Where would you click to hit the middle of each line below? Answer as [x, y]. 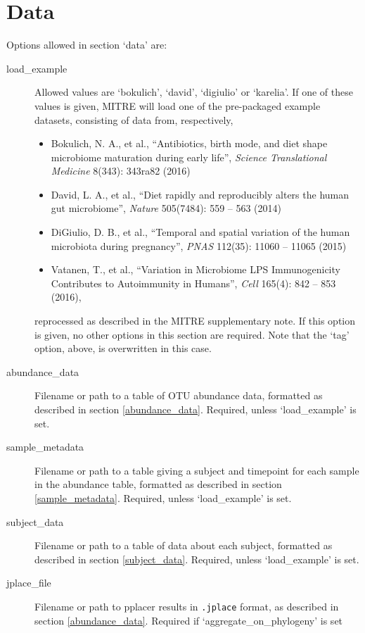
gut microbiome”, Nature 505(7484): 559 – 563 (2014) [166, 208]
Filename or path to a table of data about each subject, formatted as [184, 545]
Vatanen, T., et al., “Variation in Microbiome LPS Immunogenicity [196, 269]
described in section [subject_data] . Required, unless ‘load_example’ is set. [197, 559]
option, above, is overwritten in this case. [123, 348]
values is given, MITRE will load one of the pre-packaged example [178, 105]
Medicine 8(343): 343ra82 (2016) [121, 171]
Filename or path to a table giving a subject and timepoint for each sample [197, 470]
